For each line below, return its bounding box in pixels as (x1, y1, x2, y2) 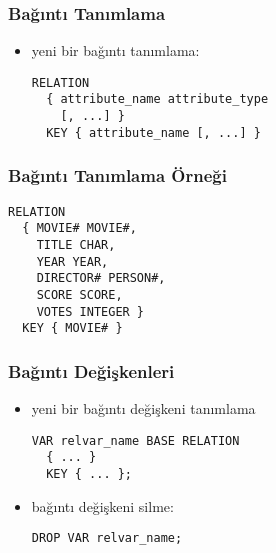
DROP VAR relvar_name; (31, 531, 183, 546)
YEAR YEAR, (36, 254, 109, 269)
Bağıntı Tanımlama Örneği (8, 163, 227, 188)
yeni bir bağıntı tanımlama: (31, 40, 200, 61)
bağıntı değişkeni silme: (31, 495, 174, 516)
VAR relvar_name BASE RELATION (31, 433, 240, 448)
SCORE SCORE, (36, 287, 123, 302)
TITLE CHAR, (36, 237, 116, 252)
